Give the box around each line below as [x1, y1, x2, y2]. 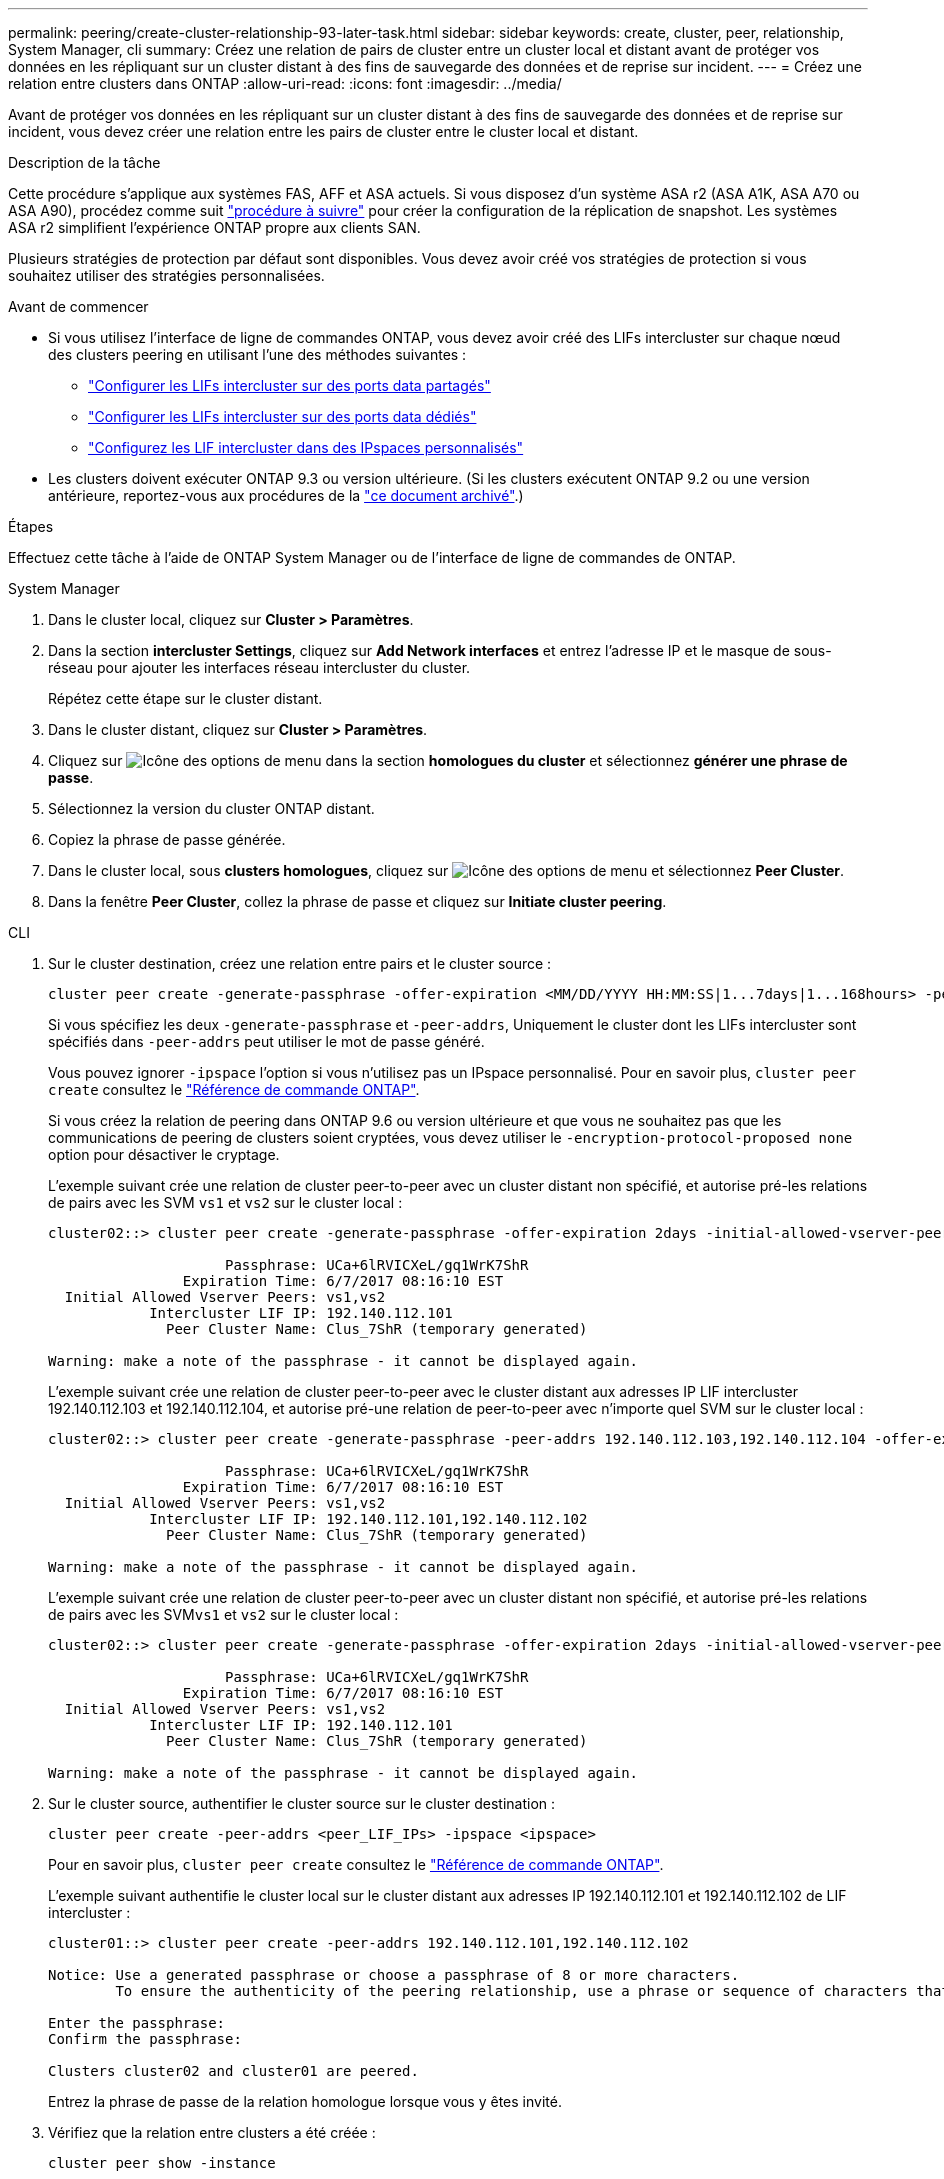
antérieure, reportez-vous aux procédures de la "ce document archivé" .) [48, 487, 524, 504]
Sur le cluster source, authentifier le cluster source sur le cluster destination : [48, 1795, 556, 1812]
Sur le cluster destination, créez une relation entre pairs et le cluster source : [48, 955, 552, 972]
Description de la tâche [8, 154, 161, 171]
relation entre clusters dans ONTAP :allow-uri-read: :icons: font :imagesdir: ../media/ [8, 75, 562, 92]
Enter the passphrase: [48, 2015, 226, 2031]
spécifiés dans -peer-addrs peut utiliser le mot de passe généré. [48, 1033, 485, 1050]
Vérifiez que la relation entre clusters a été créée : [48, 2124, 376, 2141]
